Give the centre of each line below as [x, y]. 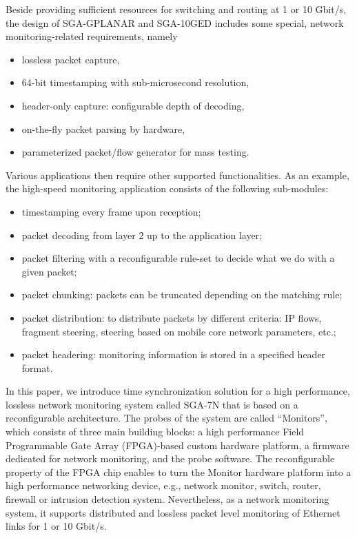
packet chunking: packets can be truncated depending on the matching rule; [182, 294]
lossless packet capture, [71, 59]
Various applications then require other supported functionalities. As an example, [177, 175]
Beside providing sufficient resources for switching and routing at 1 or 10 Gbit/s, [176, 9]
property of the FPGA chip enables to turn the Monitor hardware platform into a [178, 472]
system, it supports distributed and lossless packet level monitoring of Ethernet [173, 512]
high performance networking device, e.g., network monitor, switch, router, [163, 485]
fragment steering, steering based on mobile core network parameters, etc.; [179, 331]
